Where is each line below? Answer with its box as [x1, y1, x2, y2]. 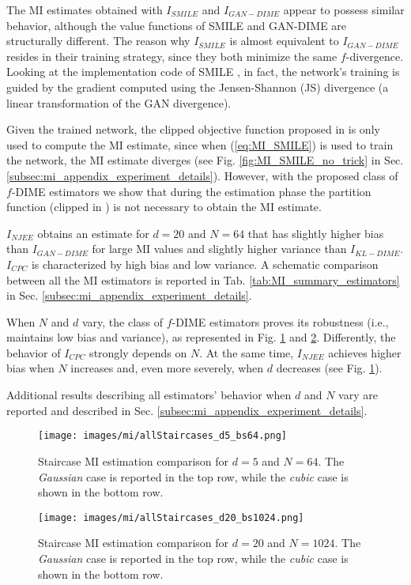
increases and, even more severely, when [70, 360, 264, 376]
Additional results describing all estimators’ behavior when [6, 387, 292, 403]
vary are [338, 387, 378, 403]
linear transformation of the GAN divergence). [6, 94, 232, 111]
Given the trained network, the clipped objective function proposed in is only [6, 121, 380, 138]
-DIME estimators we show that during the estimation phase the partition [11, 183, 371, 199]
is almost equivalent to [229, 32, 339, 49]
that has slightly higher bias [247, 225, 384, 241]
